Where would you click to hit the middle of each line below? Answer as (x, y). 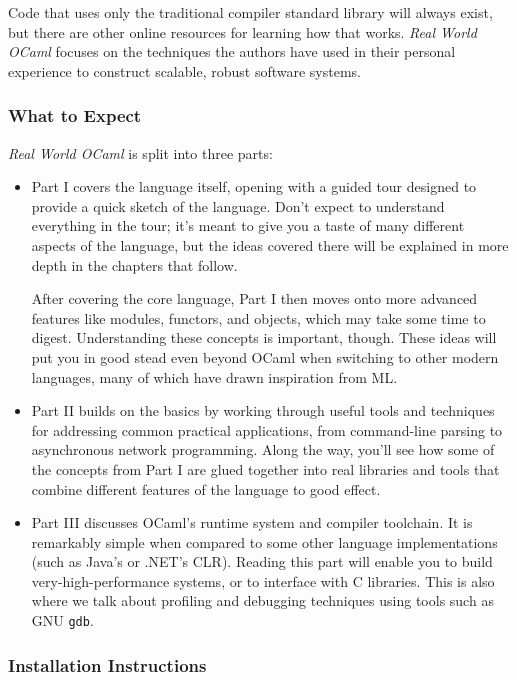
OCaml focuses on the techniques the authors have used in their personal (232, 51)
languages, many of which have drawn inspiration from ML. (214, 376)
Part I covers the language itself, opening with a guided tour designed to (254, 186)
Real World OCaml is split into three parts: (140, 152)
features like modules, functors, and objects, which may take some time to (258, 317)
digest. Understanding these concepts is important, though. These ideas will (264, 337)
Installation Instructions (107, 664)
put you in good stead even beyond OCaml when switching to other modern (265, 356)
